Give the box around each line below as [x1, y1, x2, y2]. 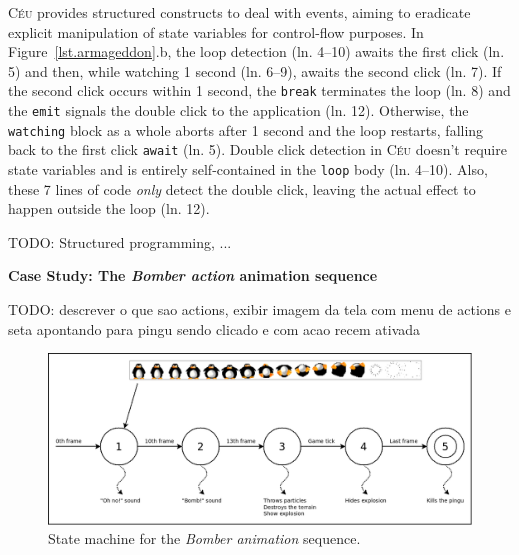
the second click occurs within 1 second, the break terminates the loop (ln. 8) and [8, 80, 511, 101]
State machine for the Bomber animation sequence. [48, 528, 361, 549]
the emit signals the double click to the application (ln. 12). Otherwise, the [8, 100, 469, 121]
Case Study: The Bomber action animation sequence [8, 265, 378, 286]
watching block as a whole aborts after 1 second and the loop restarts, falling [8, 119, 484, 140]
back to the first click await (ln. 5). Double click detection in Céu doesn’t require [8, 139, 507, 160]
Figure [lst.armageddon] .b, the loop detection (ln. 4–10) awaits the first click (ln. [8, 41, 505, 62]
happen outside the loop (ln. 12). [8, 198, 210, 219]
